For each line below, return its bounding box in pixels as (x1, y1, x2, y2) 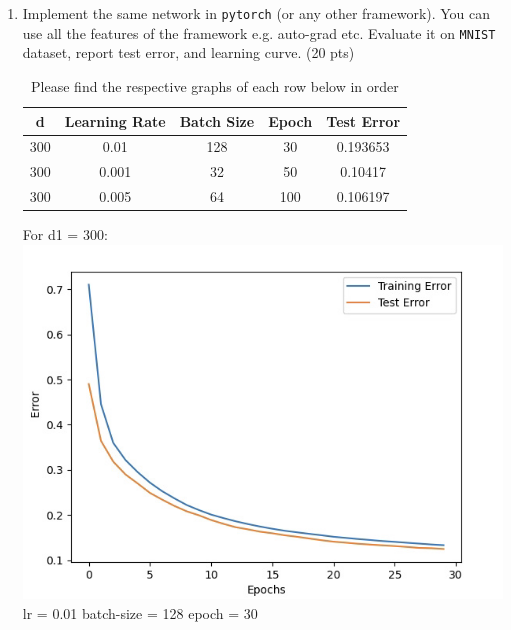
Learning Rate (64, 110, 166, 131)
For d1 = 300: (22, 224, 108, 245)
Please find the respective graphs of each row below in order (31, 75, 399, 96)
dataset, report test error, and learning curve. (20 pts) (22, 42, 355, 63)
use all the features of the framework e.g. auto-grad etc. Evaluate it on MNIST (22, 22, 496, 43)
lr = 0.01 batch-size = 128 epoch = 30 (22, 602, 258, 623)
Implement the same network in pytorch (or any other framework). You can (22, 3, 491, 23)
